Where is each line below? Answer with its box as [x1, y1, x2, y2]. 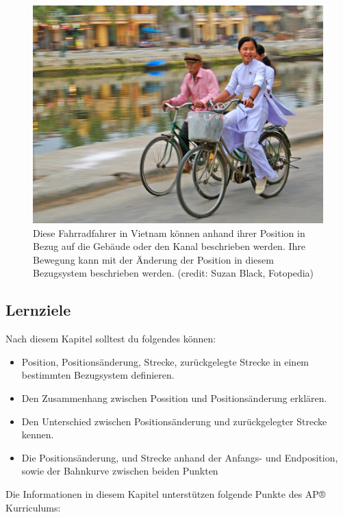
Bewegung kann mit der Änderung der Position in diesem [33, 252, 274, 266]
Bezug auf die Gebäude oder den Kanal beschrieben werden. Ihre [33, 239, 305, 253]
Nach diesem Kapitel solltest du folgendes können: [5, 331, 216, 346]
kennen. [21, 427, 54, 442]
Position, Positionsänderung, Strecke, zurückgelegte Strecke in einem [21, 354, 309, 368]
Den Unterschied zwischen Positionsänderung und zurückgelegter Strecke [21, 414, 327, 428]
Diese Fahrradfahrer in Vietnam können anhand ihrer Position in [33, 225, 305, 240]
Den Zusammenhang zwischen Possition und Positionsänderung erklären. [21, 390, 327, 405]
